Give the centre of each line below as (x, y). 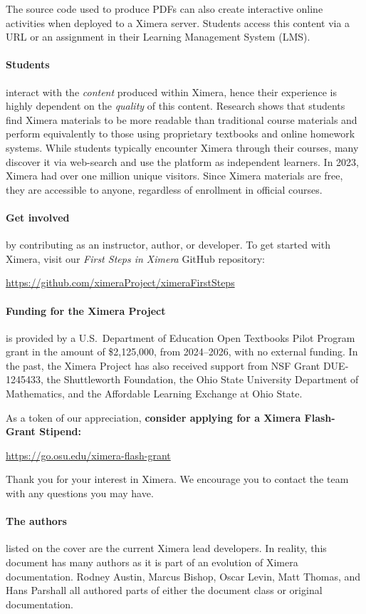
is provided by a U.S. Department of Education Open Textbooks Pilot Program (181, 337)
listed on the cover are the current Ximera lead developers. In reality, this (166, 548)
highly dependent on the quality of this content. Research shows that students (176, 106)
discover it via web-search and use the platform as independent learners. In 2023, (183, 161)
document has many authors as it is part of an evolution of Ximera (152, 562)
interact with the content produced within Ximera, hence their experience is (172, 92)
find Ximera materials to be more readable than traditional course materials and (182, 119)
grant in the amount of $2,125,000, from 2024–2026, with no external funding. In (182, 352)
